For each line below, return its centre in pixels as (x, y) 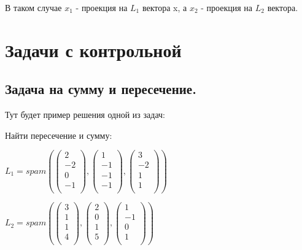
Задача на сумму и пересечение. (101, 89)
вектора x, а (165, 7)
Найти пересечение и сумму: (59, 135)
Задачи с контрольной (93, 49)
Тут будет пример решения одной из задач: (85, 115)
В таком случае (33, 7)
